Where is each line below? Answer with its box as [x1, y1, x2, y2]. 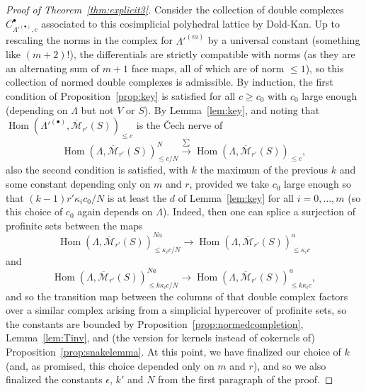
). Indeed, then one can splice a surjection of [162, 204, 355, 219]
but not [81, 102, 114, 117]
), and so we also [253, 358, 326, 373]
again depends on [77, 204, 153, 219]
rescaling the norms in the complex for [6, 33, 173, 47]
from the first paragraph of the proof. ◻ [158, 372, 333, 387]
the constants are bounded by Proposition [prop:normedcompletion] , [6, 316, 304, 331]
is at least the [107, 190, 167, 205]
